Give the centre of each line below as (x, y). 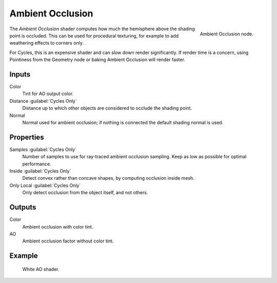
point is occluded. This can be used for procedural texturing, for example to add (94, 35)
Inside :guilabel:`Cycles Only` (40, 171)
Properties (27, 137)
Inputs (20, 74)
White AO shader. (41, 269)
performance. (37, 164)
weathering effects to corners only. (47, 43)
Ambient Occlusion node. (226, 34)
